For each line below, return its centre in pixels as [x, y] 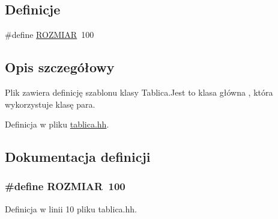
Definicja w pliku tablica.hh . [57, 124]
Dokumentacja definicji [78, 157]
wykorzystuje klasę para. [50, 104]
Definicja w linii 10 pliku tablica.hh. [71, 208]
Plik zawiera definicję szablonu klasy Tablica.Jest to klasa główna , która [139, 92]
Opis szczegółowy [60, 67]
